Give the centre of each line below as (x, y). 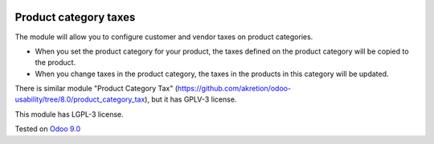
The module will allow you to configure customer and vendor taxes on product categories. (164, 37)
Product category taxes (75, 17)
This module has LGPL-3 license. (69, 114)
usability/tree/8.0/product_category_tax (80, 99)
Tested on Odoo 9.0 (48, 129)
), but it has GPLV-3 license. (191, 99)
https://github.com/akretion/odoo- (234, 89)
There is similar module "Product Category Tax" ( (96, 89)
